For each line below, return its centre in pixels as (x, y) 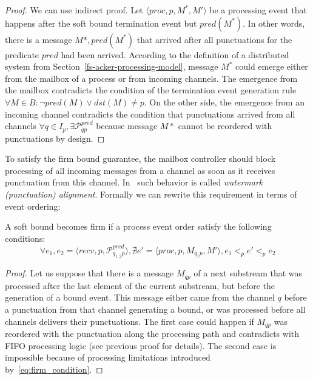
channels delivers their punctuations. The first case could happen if (130, 321)
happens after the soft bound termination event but (101, 23)
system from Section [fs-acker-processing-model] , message (112, 66)
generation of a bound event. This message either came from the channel (140, 297)
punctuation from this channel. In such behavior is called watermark (134, 182)
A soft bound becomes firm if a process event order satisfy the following (138, 226)
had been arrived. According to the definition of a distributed (175, 54)
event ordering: (33, 206)
